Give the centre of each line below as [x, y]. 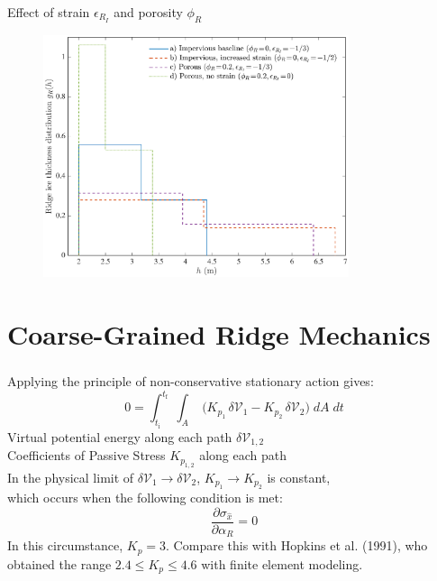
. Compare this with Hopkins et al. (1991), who [297, 545]
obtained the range [59, 563]
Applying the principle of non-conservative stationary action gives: [191, 381]
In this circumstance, [65, 545]
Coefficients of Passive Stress [86, 455]
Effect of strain [49, 11]
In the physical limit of [71, 477]
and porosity [148, 11]
